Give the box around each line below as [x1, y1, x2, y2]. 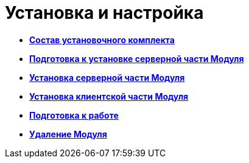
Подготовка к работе [29, 109, 119, 120]
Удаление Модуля [29, 128, 107, 139]
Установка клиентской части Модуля [29, 91, 189, 102]
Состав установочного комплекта [29, 34, 175, 45]
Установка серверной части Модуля [29, 72, 185, 83]
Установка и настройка [5, 2, 204, 23]
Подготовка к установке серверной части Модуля [29, 53, 244, 64]
